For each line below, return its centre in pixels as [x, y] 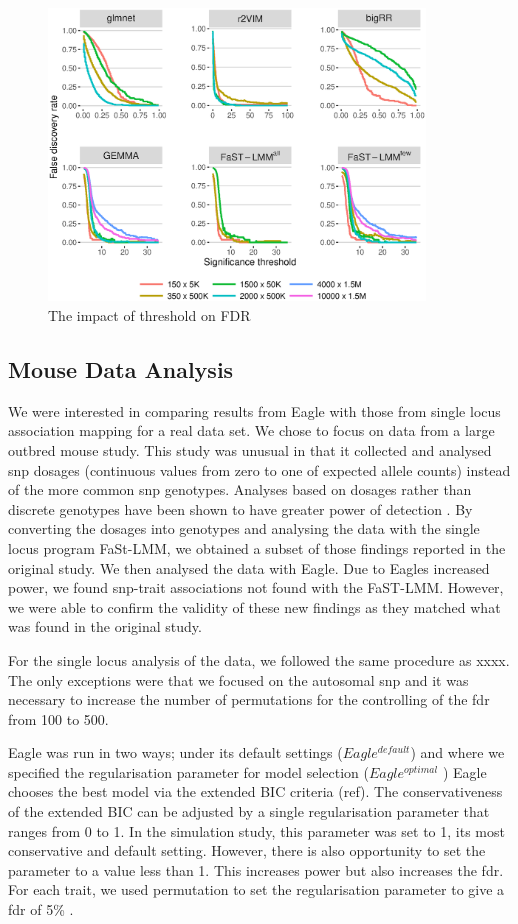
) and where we [457, 752]
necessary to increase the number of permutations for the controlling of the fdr [249, 699]
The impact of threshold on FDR [149, 315]
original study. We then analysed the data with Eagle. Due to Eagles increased [249, 567]
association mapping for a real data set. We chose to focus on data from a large [251, 430]
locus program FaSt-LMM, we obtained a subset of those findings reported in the [257, 547]
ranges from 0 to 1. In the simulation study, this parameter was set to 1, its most [256, 830]
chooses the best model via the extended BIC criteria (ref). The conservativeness [255, 791]
